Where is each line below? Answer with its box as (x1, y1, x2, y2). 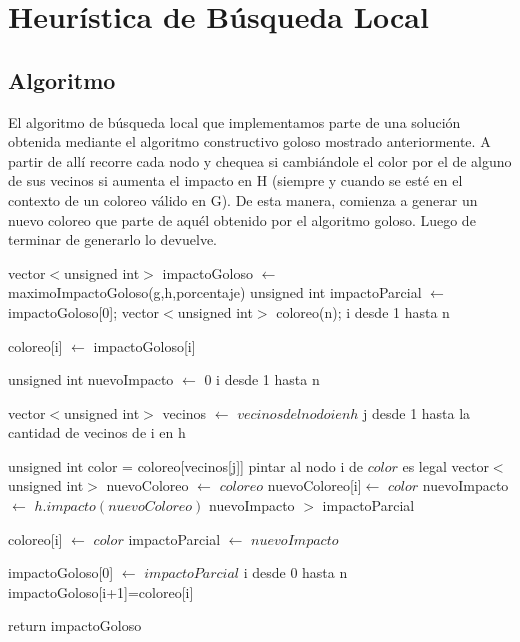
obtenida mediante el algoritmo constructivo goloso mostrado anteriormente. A (8, 131, 491, 152)
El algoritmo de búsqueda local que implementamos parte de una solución (8, 111, 461, 132)
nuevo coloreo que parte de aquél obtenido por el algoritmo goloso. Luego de (8, 209, 476, 230)
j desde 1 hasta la (363, 402, 471, 423)
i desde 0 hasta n (243, 562, 348, 583)
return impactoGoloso (8, 615, 142, 636)
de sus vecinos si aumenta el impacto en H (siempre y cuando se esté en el (8, 170, 463, 191)
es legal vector (402, 455, 489, 476)
